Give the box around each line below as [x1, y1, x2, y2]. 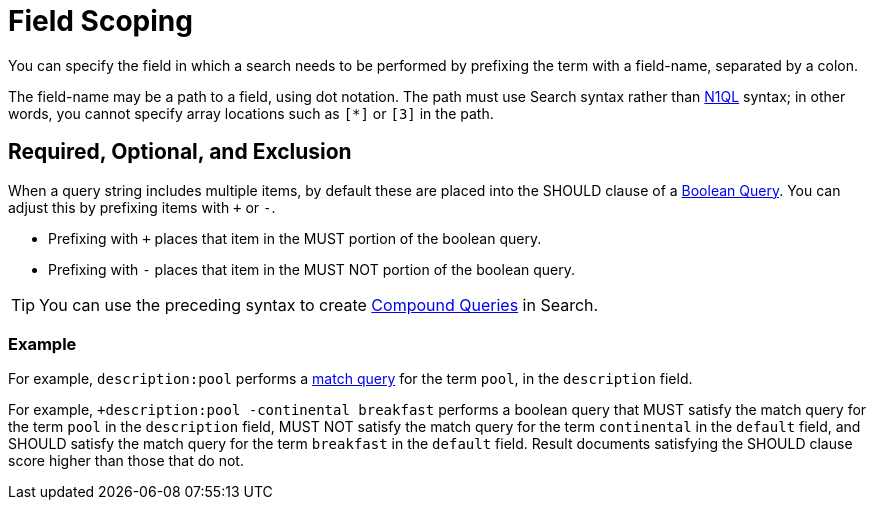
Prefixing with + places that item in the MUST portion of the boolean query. [48, 229, 542, 247]
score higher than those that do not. [8, 452, 244, 470]
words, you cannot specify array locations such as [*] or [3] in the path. [8, 104, 494, 122]
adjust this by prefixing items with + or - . [8, 198, 276, 216]
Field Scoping [8, 4, 193, 38]
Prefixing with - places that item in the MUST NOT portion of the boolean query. [48, 260, 576, 278]
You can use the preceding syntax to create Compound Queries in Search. [39, 294, 599, 315]
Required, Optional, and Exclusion [8, 139, 352, 165]
